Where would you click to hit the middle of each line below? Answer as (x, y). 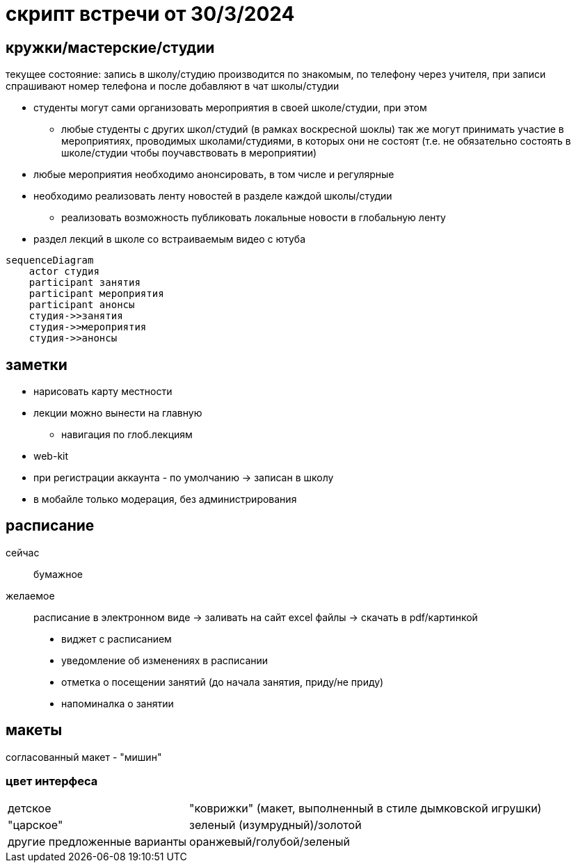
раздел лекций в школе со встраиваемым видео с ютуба (170, 239)
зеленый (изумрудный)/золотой (275, 825)
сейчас (23, 552)
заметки (37, 364)
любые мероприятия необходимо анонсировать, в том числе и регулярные (214, 175)
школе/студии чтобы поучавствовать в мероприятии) (189, 153)
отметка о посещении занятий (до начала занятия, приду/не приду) (223, 682)
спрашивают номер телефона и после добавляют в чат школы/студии (173, 86)
